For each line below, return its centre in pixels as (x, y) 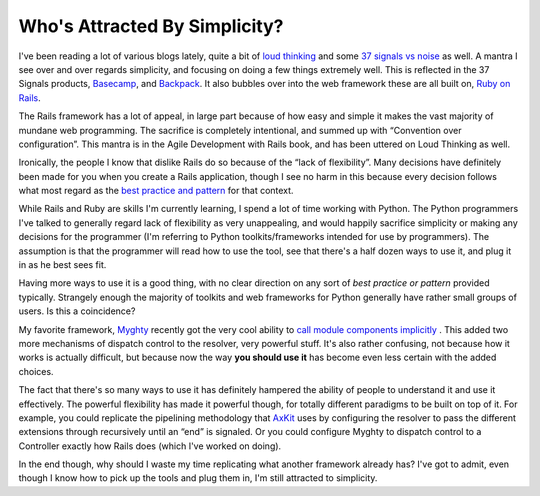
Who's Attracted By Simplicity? (151, 26)
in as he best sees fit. (62, 265)
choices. (36, 371)
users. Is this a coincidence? (77, 311)
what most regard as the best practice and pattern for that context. (156, 191)
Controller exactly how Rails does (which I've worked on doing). (150, 446)
